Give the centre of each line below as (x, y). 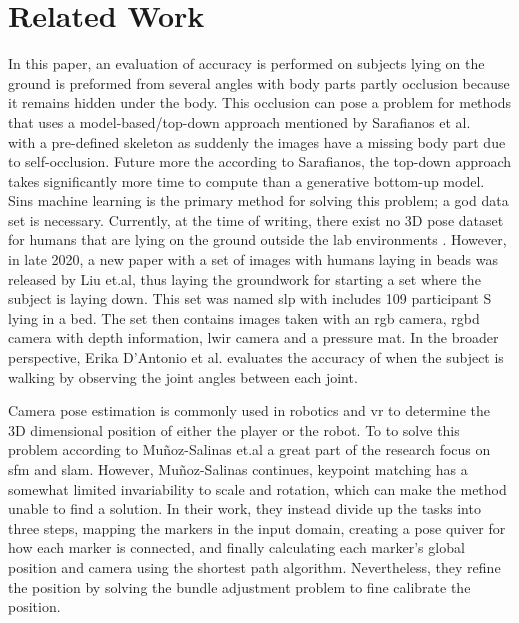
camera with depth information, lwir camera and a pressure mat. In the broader (253, 337)
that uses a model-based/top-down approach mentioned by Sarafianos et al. (239, 121)
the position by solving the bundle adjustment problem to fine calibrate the (239, 586)
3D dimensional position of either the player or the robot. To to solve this (234, 429)
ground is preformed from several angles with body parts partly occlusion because (259, 82)
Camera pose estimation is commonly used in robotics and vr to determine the (249, 410)
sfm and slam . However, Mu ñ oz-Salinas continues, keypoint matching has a (238, 469)
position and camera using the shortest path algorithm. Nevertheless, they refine (254, 566)
